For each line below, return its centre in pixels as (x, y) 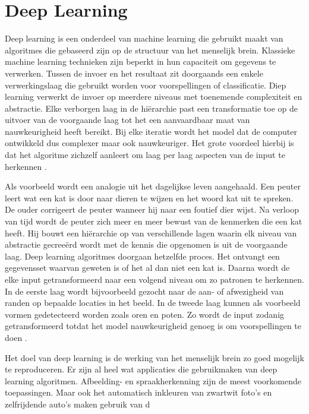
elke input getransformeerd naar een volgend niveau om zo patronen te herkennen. (154, 279)
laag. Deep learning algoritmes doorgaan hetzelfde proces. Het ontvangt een (142, 256)
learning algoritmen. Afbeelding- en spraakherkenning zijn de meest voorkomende (153, 380)
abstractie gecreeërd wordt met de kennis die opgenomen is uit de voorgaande (146, 244)
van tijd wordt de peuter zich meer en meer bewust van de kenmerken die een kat (154, 221)
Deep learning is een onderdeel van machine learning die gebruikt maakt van (144, 38)
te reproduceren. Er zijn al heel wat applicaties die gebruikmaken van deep (141, 369)
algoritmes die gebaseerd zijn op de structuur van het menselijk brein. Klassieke (150, 50)
